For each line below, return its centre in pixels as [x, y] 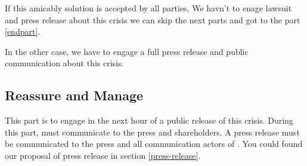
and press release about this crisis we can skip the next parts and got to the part [153, 19]
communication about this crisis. [64, 63]
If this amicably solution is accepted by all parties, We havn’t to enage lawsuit [148, 8]
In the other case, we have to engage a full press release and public [127, 51]
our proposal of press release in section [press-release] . [103, 155]
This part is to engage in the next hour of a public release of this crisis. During [149, 120]
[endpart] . [23, 31]
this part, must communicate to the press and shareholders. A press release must [152, 132]
